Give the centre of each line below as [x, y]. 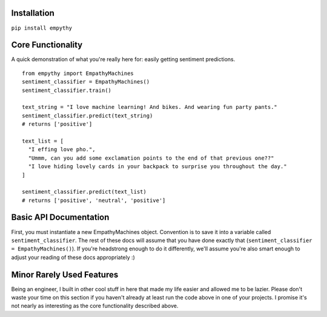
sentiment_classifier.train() [67, 90]
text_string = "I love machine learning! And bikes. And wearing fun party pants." [150, 107]
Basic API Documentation [60, 217]
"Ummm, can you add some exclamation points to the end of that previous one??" [151, 158]
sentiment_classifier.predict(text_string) [88, 116]
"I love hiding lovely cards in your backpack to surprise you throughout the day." [157, 167]
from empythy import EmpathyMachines [78, 73]
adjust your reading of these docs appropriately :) [73, 257]
